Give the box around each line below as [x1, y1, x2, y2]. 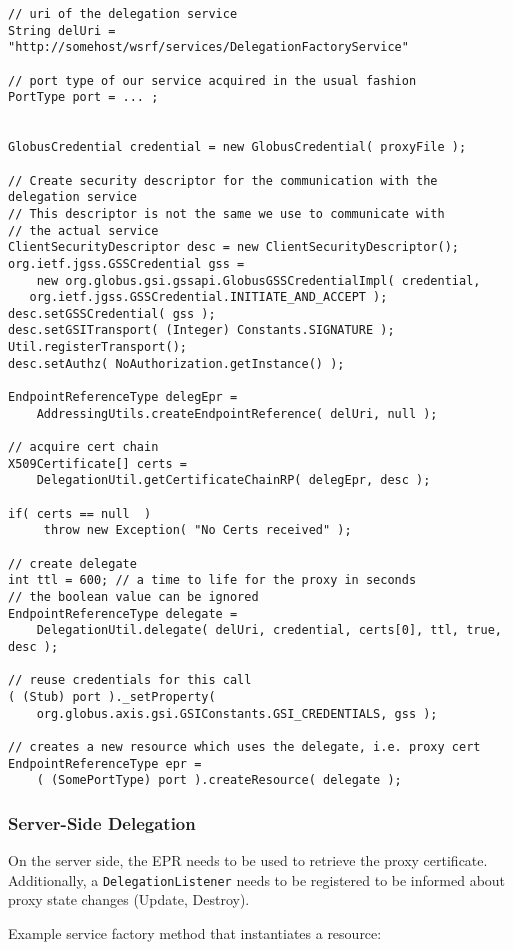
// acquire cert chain [8, 440, 159, 455]
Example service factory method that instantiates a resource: [8, 922, 382, 943]
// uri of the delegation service [8, 7, 238, 21]
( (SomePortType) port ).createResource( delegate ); [36, 773, 402, 788]
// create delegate [8, 556, 137, 571]
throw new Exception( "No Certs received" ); [43, 523, 352, 538]
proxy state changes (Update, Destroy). [8, 889, 250, 910]
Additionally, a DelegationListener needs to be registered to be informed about [8, 869, 506, 890]
